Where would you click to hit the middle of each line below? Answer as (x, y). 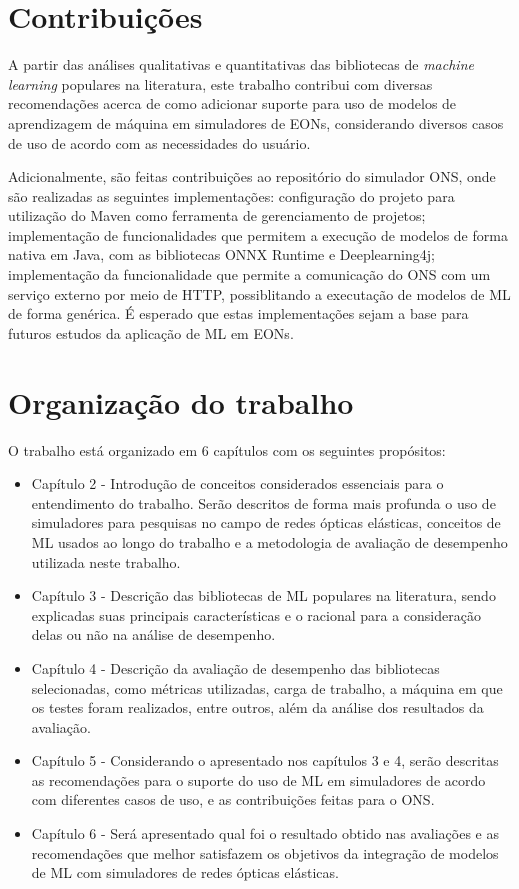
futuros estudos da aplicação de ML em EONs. (151, 332)
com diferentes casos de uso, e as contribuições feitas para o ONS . (233, 799)
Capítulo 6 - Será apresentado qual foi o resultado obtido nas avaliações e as (265, 833)
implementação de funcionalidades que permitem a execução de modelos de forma (258, 234)
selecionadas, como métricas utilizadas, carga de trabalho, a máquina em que (267, 687)
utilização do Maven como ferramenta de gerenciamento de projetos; (217, 215)
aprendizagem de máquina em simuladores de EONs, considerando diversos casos (256, 122)
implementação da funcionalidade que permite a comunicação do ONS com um (249, 274)
